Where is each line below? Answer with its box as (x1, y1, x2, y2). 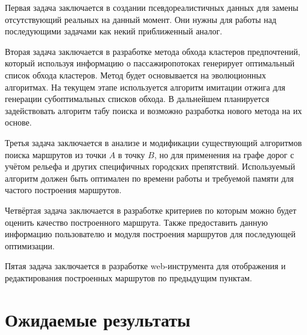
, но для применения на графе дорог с (154, 148, 294, 161)
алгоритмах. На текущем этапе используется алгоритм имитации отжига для (5, 80, 286, 93)
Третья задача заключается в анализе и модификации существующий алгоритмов (5, 136, 302, 148)
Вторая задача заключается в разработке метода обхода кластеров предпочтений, (5, 45, 300, 57)
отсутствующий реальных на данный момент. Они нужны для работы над (5, 13, 277, 25)
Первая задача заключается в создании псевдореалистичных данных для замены (5, 1, 299, 13)
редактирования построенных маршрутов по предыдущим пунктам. (5, 271, 252, 284)
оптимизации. (5, 239, 55, 252)
